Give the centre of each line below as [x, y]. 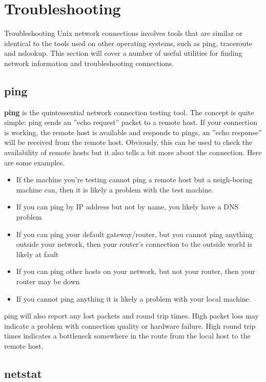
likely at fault [37, 254]
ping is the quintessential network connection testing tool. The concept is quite [129, 112]
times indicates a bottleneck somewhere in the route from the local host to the [127, 336]
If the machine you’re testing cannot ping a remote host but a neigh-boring [134, 179]
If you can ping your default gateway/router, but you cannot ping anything [135, 234]
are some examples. [34, 162]
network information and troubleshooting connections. [89, 63]
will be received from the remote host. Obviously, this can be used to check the [128, 142]
